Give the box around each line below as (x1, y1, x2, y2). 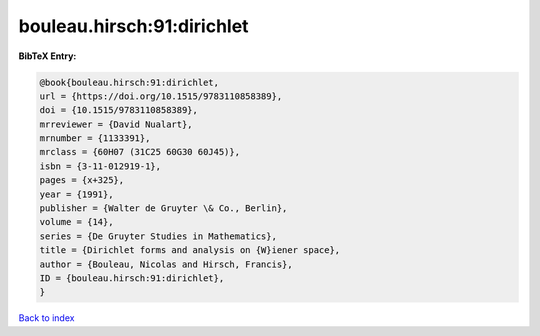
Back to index (18, 312, 75, 324)
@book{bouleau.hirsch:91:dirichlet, (39, 76, 220, 88)
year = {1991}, (39, 188, 114, 200)
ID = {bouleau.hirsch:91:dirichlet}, (39, 273, 225, 284)
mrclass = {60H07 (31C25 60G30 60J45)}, (39, 146, 240, 158)
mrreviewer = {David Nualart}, (39, 118, 194, 130)
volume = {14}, (39, 216, 114, 228)
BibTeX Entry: (18, 50, 77, 62)
